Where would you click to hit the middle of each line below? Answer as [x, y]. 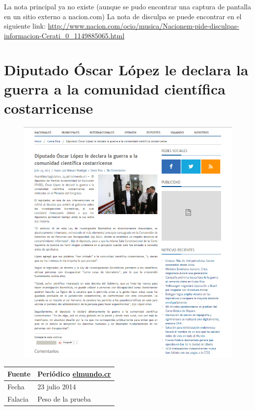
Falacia [18, 398]
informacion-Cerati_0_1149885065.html [64, 35]
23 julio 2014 [57, 386]
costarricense [49, 108]
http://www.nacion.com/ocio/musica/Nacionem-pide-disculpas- [143, 26]
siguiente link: [25, 26]
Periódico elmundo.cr [74, 373]
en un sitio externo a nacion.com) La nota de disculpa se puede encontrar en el [123, 16]
